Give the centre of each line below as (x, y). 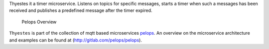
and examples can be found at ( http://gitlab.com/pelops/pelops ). (75, 40)
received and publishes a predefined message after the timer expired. (81, 10)
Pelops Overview (39, 22)
